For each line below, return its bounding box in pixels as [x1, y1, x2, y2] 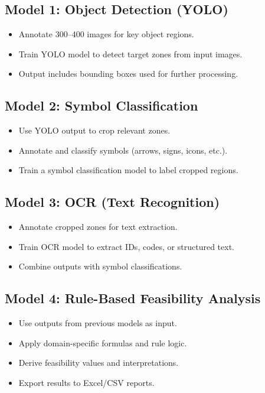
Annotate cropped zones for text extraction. [18, 220, 178, 233]
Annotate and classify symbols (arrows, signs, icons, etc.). [18, 144, 228, 156]
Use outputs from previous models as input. [18, 317, 177, 329]
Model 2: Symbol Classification [5, 96, 198, 115]
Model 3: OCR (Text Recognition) [5, 193, 220, 211]
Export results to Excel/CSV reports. [18, 376, 155, 388]
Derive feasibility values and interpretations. [18, 356, 179, 369]
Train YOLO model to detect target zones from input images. [18, 47, 243, 60]
